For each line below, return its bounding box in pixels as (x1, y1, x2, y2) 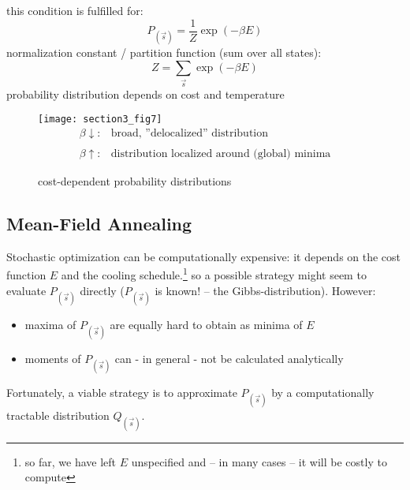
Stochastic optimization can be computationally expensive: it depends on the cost (6, 248, 401, 264)
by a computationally (271, 384, 375, 401)
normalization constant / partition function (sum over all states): (6, 44, 322, 61)
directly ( (80, 282, 125, 298)
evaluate (6, 282, 47, 298)
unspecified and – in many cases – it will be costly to (131, 453, 387, 469)
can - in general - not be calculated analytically (114, 350, 344, 367)
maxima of (24, 316, 76, 332)
